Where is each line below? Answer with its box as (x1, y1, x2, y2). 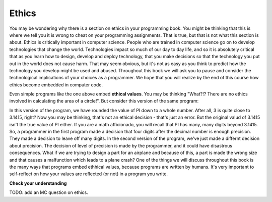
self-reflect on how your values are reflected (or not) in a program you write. (9, 171, 168, 177)
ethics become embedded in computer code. (9, 81, 103, 88)
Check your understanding (9, 180, 67, 186)
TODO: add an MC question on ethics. (9, 189, 88, 195)
